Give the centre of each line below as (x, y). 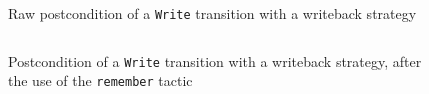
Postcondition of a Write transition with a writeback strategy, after (215, 60)
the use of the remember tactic (100, 80)
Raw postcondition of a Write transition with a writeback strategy (212, 13)
